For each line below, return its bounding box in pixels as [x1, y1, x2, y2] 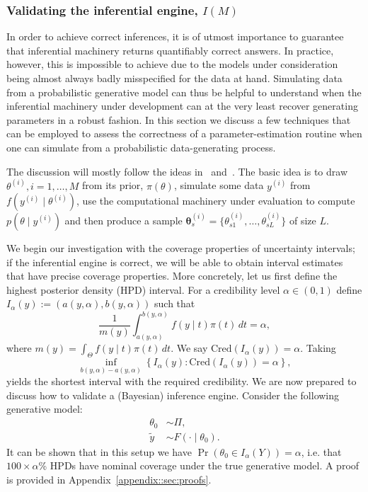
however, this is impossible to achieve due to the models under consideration [6, 57, 338, 71]
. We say [171, 341, 208, 355]
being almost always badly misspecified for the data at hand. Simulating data [6, 71, 343, 85]
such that [154, 296, 195, 311]
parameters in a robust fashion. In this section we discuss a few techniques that [6, 112, 351, 127]
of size [289, 213, 316, 227]
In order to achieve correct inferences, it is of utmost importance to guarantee [6, 29, 344, 44]
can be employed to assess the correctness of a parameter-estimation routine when [6, 126, 362, 141]
